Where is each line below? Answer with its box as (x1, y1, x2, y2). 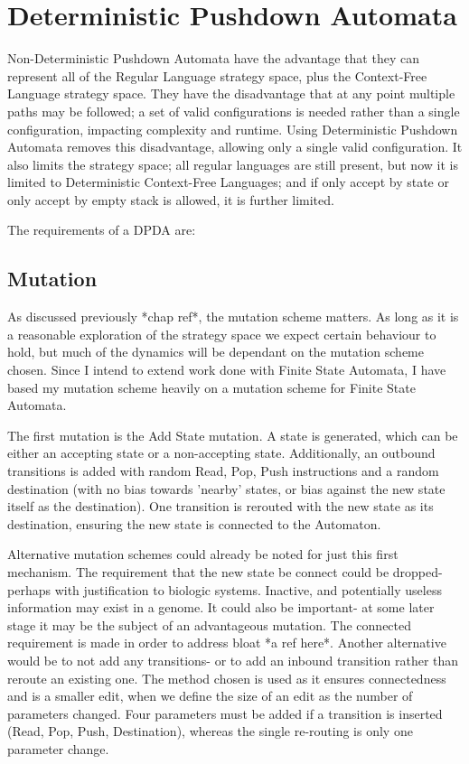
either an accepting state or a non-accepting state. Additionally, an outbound (7, 443, 436, 462)
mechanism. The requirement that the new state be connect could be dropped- (7, 562, 443, 581)
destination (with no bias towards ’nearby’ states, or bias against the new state (7, 479, 446, 498)
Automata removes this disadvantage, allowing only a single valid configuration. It (7, 137, 463, 156)
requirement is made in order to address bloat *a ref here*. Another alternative (7, 633, 446, 652)
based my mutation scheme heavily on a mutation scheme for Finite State (7, 377, 416, 396)
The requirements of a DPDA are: (7, 220, 196, 239)
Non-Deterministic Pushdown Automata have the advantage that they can (7, 49, 419, 68)
